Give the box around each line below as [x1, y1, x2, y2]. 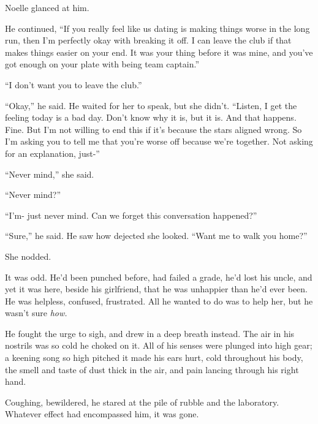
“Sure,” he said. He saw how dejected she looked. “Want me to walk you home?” [5, 229, 308, 242]
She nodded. [5, 249, 51, 262]
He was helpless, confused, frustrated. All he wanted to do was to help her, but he [5, 294, 313, 307]
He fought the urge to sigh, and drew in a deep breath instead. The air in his [5, 327, 295, 339]
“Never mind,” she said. [5, 167, 94, 180]
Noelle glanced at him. [5, 1, 89, 13]
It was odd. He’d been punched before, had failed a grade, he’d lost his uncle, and [5, 270, 312, 283]
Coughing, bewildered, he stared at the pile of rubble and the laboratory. [5, 395, 279, 408]
